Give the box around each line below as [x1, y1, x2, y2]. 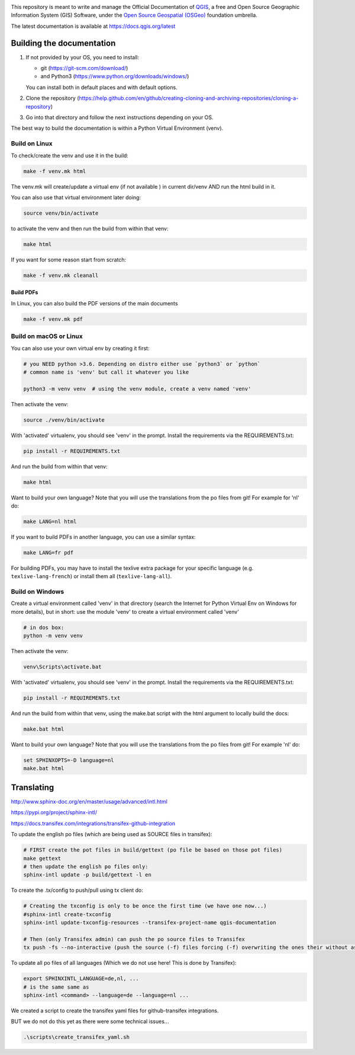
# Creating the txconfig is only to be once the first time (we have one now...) [23, 903, 267, 910]
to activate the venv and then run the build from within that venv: [11, 225, 169, 232]
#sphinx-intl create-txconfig [23, 911, 111, 917]
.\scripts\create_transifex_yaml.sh [23, 1034, 130, 1041]
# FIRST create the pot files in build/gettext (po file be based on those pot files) [23, 847, 283, 853]
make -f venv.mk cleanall [23, 272, 99, 279]
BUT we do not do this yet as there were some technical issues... [11, 1018, 169, 1025]
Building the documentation [11, 38, 116, 48]
